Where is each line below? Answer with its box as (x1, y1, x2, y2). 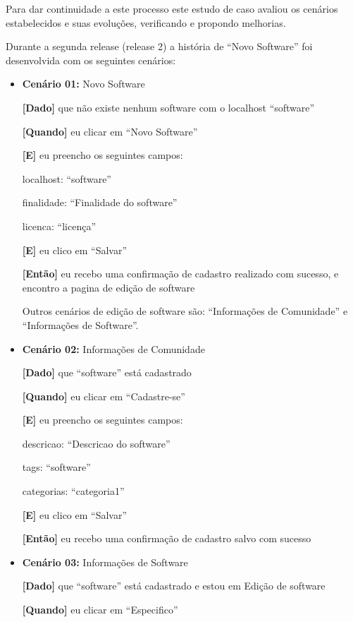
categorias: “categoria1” (22, 484, 125, 498)
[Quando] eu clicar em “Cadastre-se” (22, 388, 185, 403)
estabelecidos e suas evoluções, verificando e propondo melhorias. (6, 15, 286, 30)
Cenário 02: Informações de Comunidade (22, 341, 205, 356)
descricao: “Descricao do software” (22, 436, 171, 450)
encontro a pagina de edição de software (22, 280, 195, 294)
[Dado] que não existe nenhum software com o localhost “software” (22, 100, 315, 114)
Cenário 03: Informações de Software (22, 554, 188, 569)
